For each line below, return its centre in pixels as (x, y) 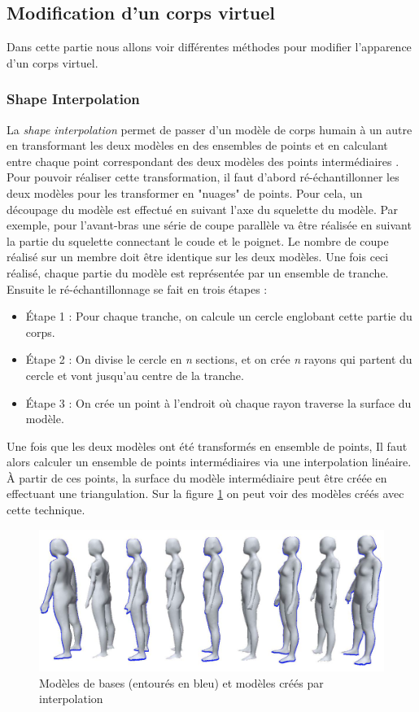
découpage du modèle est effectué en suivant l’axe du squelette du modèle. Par (203, 209)
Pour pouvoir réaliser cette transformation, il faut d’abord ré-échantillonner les (203, 177)
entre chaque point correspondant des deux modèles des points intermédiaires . (203, 161)
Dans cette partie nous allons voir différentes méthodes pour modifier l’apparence (209, 47)
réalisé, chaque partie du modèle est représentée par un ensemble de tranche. (198, 272)
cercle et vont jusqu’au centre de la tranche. (135, 375)
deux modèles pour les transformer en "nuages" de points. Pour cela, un (185, 192)
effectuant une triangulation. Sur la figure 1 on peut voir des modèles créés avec (205, 494)
